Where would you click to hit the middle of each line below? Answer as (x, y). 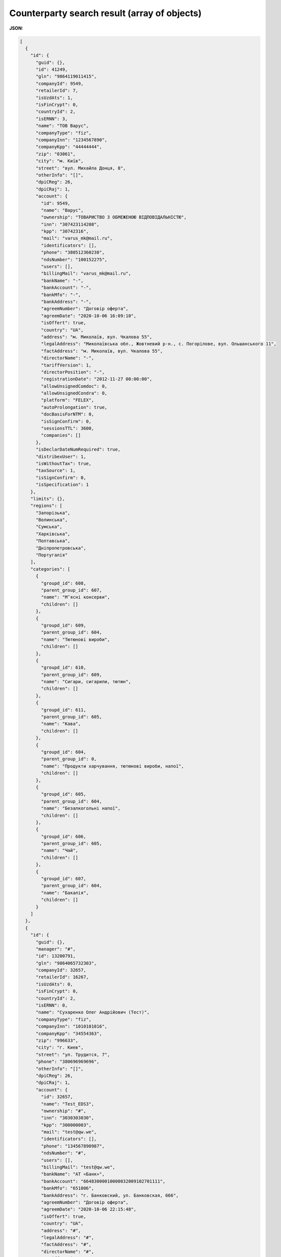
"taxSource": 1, (56, 471)
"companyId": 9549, (60, 83)
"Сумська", (49, 527)
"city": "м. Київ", (60, 161)
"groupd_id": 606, (63, 836)
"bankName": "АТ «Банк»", (73, 1174)
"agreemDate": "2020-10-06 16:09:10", (89, 316)
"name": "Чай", (60, 850)
